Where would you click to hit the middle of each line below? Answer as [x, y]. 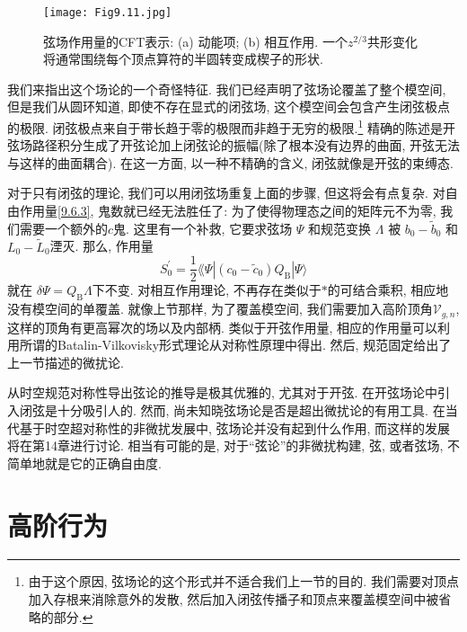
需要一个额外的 [63, 228]
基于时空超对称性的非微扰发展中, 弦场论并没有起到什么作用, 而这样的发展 [235, 427]
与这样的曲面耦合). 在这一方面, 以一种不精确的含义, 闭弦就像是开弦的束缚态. [230, 162]
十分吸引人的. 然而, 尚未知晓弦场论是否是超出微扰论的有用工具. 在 [251, 409]
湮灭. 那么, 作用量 [101, 246]
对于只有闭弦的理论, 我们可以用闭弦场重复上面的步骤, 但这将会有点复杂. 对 [226, 193]
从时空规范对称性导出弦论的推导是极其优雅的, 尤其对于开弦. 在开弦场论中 [223, 392]
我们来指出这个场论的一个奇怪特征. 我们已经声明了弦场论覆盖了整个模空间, [227, 89]
